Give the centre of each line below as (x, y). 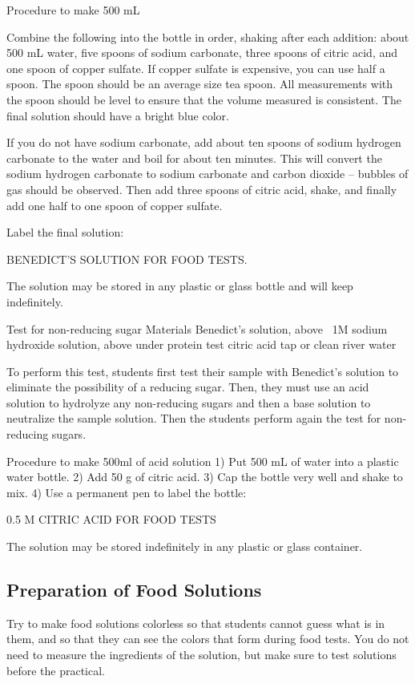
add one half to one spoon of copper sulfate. (115, 205)
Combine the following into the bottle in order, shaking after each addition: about (208, 36)
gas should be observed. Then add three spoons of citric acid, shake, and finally (202, 189)
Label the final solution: (65, 232)
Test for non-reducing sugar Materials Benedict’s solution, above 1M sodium (197, 328)
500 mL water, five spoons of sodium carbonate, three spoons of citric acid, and (202, 53)
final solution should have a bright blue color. (118, 115)
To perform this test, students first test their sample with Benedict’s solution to (203, 371)
